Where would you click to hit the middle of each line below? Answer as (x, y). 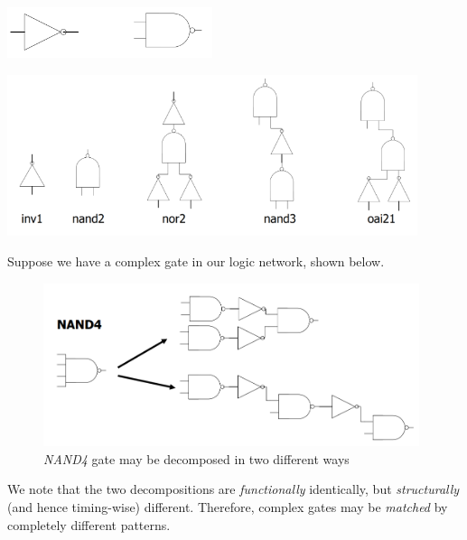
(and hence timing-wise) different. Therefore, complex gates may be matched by (228, 506)
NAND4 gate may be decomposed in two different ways (196, 458)
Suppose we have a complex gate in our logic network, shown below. (196, 261)
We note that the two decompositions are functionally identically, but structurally (233, 489)
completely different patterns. (89, 524)
